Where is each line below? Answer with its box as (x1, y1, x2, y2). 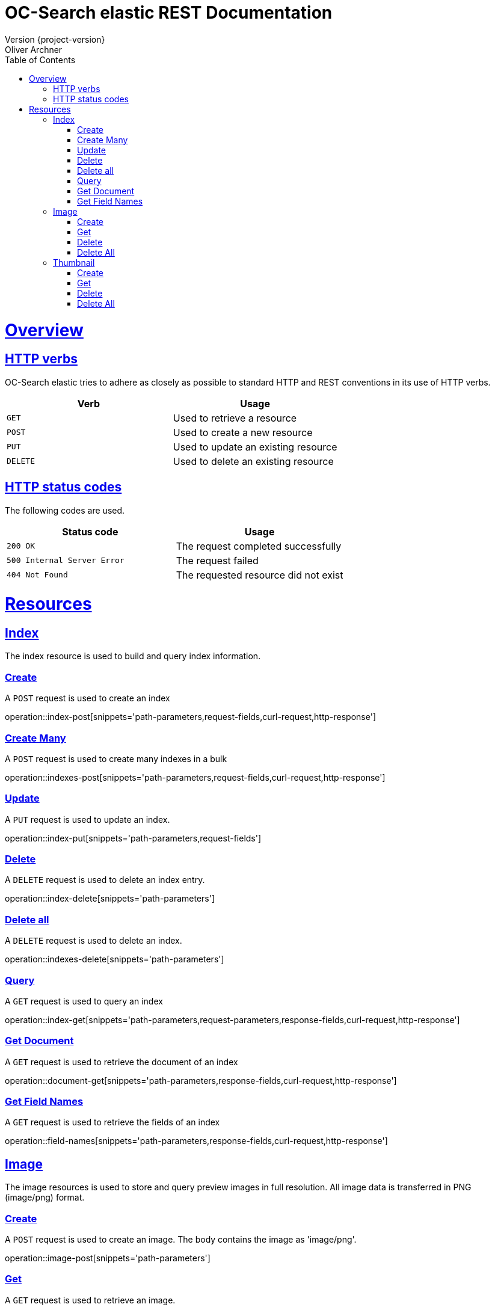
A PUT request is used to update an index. (5, 814, 170, 825)
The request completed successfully (176, 540, 342, 552)
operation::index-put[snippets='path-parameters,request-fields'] (5, 832, 262, 843)
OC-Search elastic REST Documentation (5, 2, 333, 23)
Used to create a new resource (173, 426, 313, 438)
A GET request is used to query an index (5, 995, 163, 1006)
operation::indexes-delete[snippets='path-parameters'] (5, 954, 224, 965)
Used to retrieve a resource (173, 411, 297, 424)
